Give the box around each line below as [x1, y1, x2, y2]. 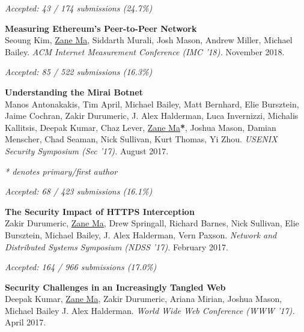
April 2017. [5, 316, 46, 328]
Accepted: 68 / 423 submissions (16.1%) [5, 185, 153, 198]
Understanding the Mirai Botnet [5, 85, 143, 98]
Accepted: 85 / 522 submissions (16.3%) [5, 65, 153, 78]
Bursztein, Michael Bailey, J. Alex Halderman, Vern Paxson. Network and [5, 228, 277, 241]
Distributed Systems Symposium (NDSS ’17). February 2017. [5, 240, 228, 253]
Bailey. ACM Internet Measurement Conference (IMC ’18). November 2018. [5, 45, 285, 58]
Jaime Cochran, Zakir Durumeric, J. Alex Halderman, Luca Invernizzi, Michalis [5, 109, 299, 122]
